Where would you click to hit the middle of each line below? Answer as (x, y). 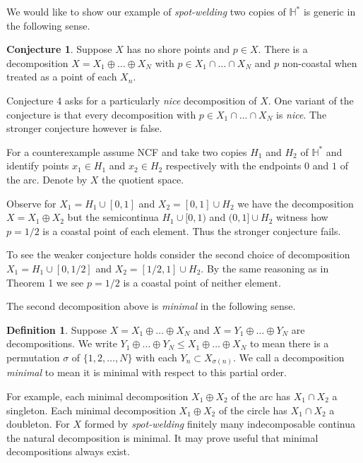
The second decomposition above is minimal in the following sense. (151, 306)
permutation (33, 357)
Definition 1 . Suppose (57, 329)
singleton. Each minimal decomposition (91, 410)
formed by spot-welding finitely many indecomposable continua (220, 424)
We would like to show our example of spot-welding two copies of (146, 11)
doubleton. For (38, 424)
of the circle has (253, 410)
